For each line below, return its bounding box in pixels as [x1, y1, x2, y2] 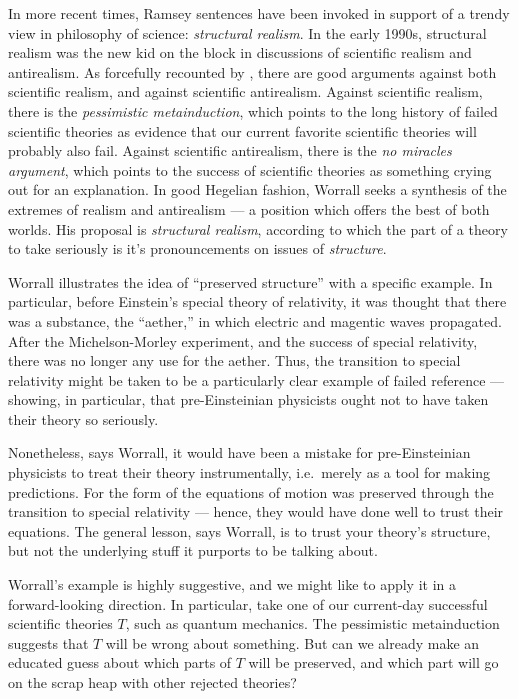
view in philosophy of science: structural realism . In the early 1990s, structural [8, 22, 487, 43]
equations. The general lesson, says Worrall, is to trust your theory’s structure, [8, 520, 491, 541]
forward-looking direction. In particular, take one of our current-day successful [8, 593, 488, 614]
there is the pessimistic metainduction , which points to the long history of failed [8, 100, 498, 121]
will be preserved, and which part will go [248, 652, 499, 673]
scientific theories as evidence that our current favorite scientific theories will [8, 120, 477, 141]
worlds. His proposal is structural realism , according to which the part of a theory [8, 218, 508, 239]
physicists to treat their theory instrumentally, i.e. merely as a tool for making [8, 462, 491, 483]
